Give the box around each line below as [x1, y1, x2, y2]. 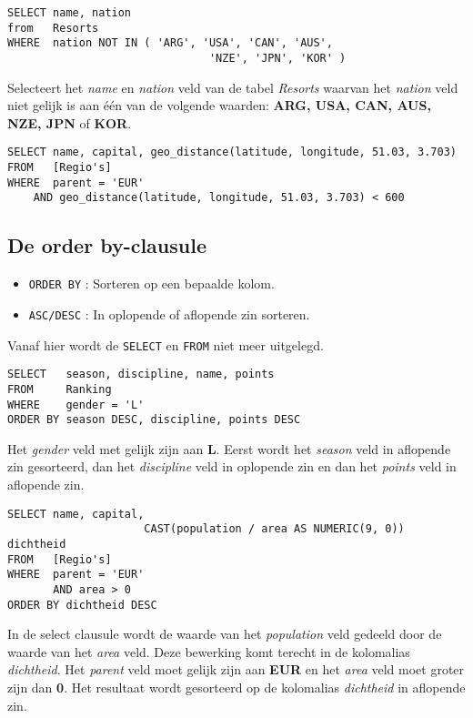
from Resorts [7, 21, 99, 35]
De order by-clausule [7, 231, 206, 259]
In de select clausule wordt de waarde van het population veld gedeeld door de [7, 624, 442, 643]
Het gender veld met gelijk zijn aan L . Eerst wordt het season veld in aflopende [7, 439, 451, 458]
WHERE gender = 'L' [7, 398, 145, 411]
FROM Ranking [7, 382, 112, 396]
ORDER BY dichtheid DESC [7, 598, 157, 612]
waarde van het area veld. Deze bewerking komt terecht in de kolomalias [7, 642, 410, 661]
